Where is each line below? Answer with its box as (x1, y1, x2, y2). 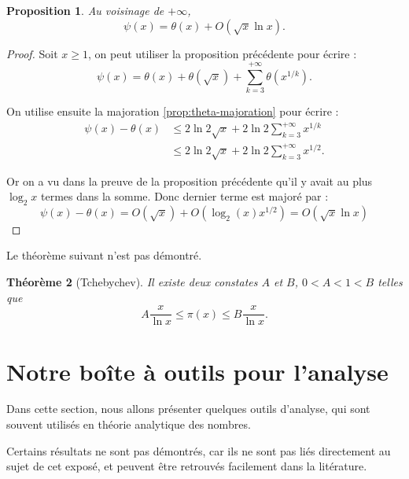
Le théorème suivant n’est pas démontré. (6, 247, 202, 263)
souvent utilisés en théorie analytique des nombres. (6, 416, 251, 433)
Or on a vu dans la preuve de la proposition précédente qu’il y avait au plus (6, 172, 373, 189)
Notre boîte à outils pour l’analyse (6, 355, 389, 387)
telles (378, 274, 403, 290)
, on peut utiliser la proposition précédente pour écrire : (88, 45, 357, 61)
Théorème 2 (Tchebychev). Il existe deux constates (6, 274, 258, 290)
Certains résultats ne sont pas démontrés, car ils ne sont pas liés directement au (6, 442, 391, 459)
